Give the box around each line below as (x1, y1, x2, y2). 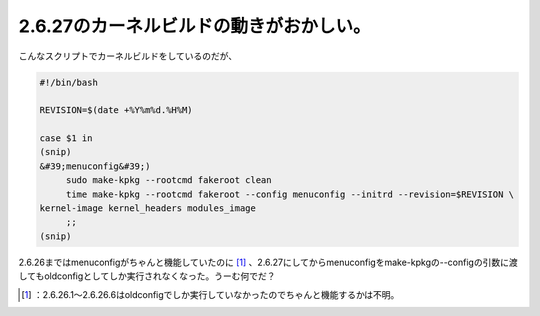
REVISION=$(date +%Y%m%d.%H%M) (39, 105, 194, 116)
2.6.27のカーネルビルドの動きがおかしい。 (18, 15, 371, 37)
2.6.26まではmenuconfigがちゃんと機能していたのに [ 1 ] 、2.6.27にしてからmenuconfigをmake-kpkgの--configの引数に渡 (18, 256, 519, 268)
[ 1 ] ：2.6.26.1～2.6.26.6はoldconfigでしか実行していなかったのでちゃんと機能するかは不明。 (21, 288, 400, 300)
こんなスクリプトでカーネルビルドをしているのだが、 (18, 50, 238, 62)
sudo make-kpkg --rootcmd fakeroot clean (65, 175, 272, 186)
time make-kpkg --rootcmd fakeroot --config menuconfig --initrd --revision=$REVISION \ (65, 188, 515, 200)
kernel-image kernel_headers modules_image (39, 203, 257, 214)
